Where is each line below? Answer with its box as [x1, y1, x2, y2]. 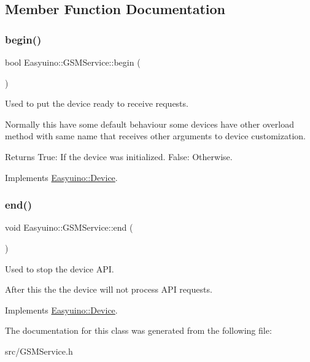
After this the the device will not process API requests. [5, 283, 212, 296]
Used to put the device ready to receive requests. [5, 97, 188, 110]
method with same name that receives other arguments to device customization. [5, 129, 306, 142]
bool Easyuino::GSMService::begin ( [5, 56, 141, 68]
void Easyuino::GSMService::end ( [5, 221, 133, 234]
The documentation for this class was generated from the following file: [5, 324, 272, 337]
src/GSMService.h [5, 344, 73, 357]
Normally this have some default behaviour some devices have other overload [5, 117, 294, 130]
